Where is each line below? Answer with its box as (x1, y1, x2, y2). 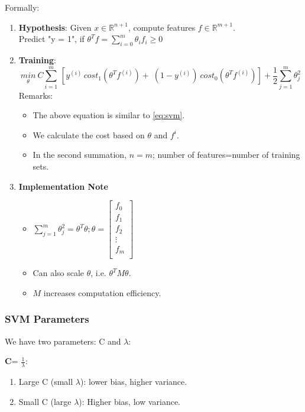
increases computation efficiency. (43, 286, 161, 299)
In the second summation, (33, 148, 127, 161)
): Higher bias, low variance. (79, 395, 180, 407)
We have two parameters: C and (5, 335, 121, 347)
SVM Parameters (5, 312, 89, 326)
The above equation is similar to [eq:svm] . (33, 109, 185, 121)
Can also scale (33, 267, 85, 279)
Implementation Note (18, 180, 108, 192)
